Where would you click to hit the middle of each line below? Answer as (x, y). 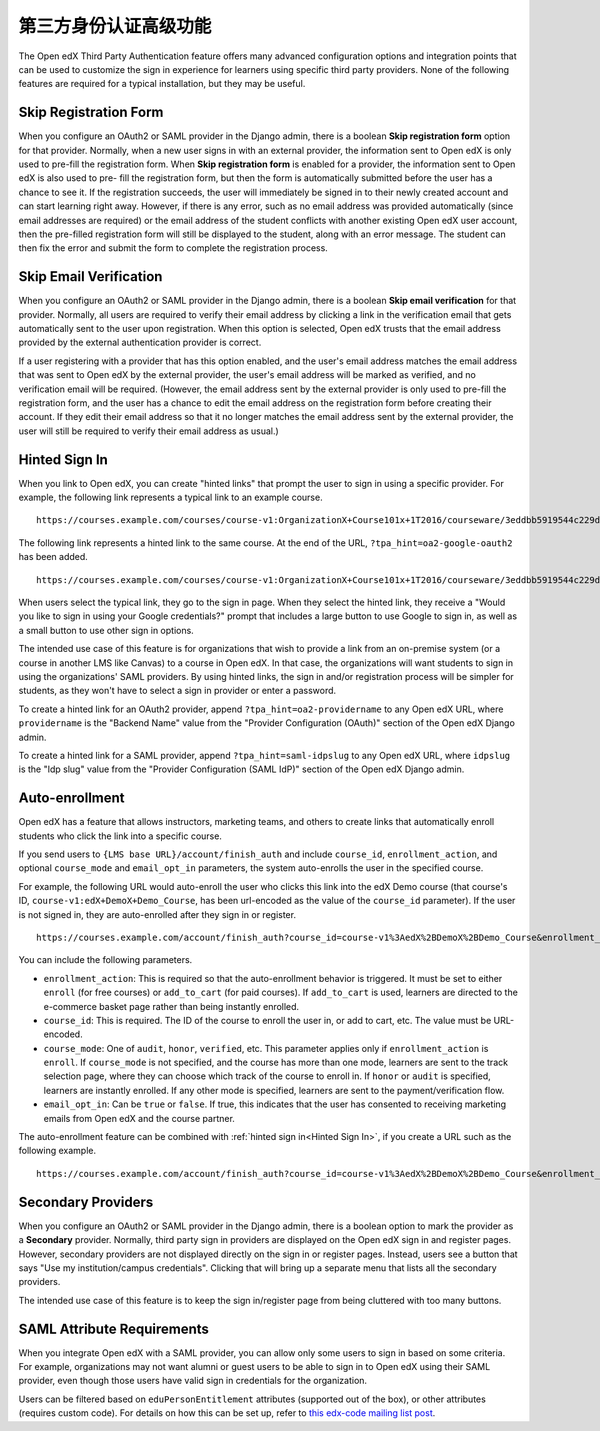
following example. (57, 1151)
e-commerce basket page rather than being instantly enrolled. (171, 1006)
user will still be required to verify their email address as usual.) (148, 431)
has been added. (53, 557)
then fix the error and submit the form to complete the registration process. (173, 248)
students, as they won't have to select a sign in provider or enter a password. (177, 691)
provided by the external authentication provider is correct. (140, 342)
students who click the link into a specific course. (120, 836)
